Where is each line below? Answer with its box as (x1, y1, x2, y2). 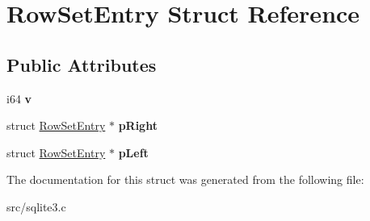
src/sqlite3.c (6, 198, 66, 215)
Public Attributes (6, 52, 157, 77)
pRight (118, 117, 158, 134)
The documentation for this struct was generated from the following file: (6, 171, 364, 188)
